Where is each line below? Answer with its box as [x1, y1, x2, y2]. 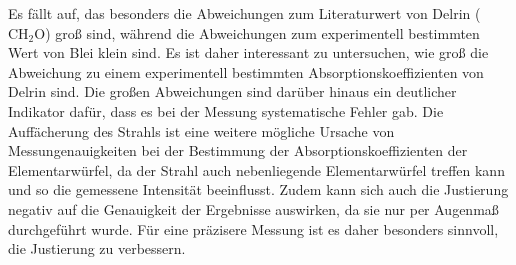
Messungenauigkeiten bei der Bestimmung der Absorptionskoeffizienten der [8, 140, 468, 161]
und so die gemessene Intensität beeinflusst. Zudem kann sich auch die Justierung [8, 179, 509, 200]
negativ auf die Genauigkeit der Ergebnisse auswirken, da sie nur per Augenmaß [8, 198, 499, 219]
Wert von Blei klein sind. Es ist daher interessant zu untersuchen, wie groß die [8, 42, 489, 63]
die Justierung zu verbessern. [8, 238, 186, 259]
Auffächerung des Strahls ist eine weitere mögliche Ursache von [8, 120, 395, 141]
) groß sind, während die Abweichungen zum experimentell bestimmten [45, 22, 480, 43]
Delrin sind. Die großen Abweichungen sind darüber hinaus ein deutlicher [8, 81, 457, 102]
